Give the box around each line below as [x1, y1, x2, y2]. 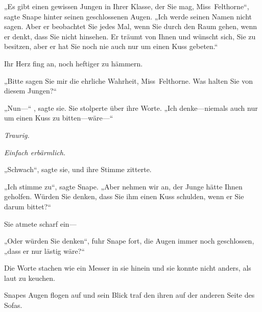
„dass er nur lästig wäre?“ [4, 245, 85, 256]
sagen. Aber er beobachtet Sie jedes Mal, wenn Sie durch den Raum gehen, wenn [4, 21, 257, 32]
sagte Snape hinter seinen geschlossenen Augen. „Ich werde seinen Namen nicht [4, 11, 252, 21]
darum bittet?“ [4, 201, 51, 211]
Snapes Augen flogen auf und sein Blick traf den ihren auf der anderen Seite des [4, 290, 255, 300]
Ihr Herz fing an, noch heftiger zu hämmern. [4, 58, 143, 68]
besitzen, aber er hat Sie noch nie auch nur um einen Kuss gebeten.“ [4, 41, 218, 52]
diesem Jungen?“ [4, 85, 57, 96]
